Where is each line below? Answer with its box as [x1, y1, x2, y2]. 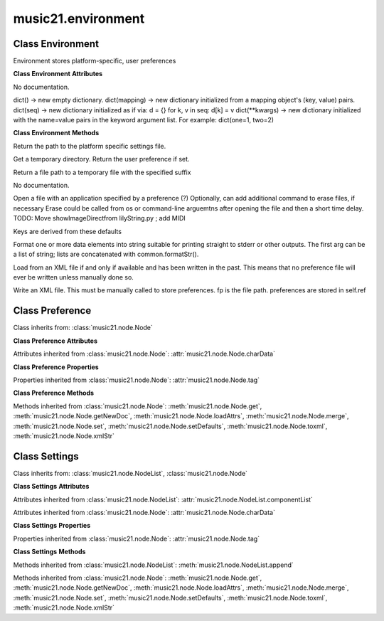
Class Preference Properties [13, 363, 99, 371]
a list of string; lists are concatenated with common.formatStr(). [13, 250, 199, 259]
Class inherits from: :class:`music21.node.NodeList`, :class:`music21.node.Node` [13, 469, 248, 477]
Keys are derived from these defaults [13, 227, 122, 235]
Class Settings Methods [13, 548, 86, 556]
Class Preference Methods [13, 388, 95, 398]
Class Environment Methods [13, 129, 100, 137]
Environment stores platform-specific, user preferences [13, 57, 176, 65]
